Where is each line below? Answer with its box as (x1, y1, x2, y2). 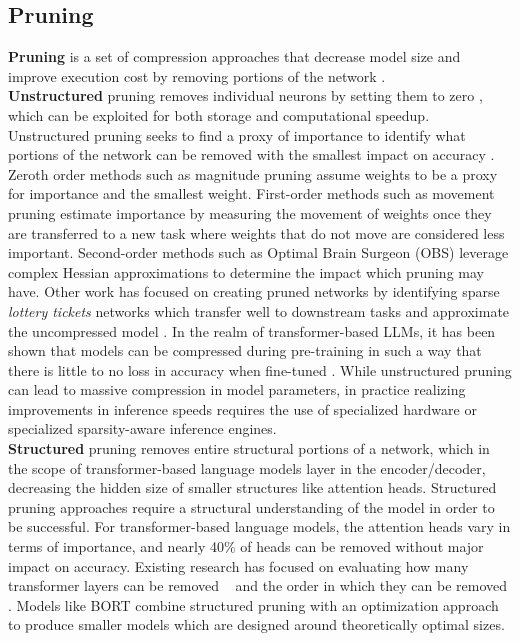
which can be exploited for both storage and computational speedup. (8, 104, 430, 125)
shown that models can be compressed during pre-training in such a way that (8, 340, 482, 361)
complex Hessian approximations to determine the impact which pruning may (8, 261, 484, 282)
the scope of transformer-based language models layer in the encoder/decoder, (8, 457, 486, 478)
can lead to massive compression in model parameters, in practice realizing (8, 379, 466, 400)
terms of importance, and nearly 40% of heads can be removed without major (8, 536, 484, 557)
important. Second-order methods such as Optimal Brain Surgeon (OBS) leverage (8, 242, 509, 263)
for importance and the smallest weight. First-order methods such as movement (8, 183, 495, 204)
